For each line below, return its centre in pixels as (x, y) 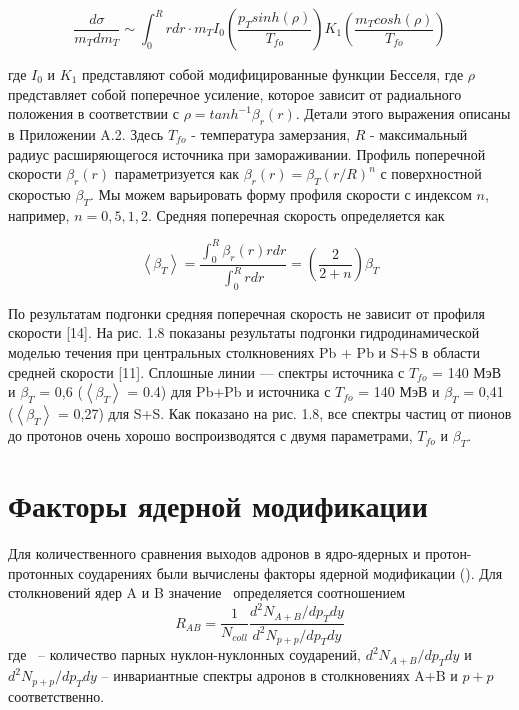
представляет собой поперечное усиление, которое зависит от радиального (235, 93)
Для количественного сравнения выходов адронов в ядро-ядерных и (214, 553)
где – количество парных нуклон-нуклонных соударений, (184, 654)
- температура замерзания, (271, 133)
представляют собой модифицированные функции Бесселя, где (272, 74)
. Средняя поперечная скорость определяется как (296, 214)
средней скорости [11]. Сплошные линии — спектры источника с (206, 371)
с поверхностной (431, 173)
